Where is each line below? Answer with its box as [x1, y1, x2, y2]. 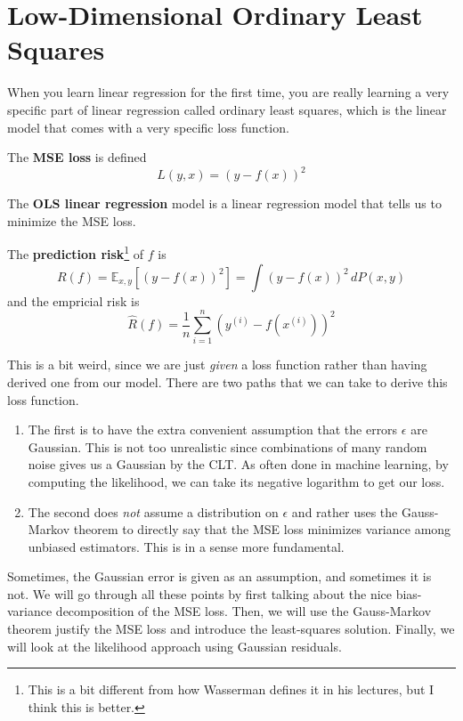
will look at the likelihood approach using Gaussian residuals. [7, 636, 342, 655]
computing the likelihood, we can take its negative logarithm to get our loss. [28, 472, 445, 490]
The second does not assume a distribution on [28, 502, 279, 521]
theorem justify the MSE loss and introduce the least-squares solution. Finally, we [7, 620, 455, 638]
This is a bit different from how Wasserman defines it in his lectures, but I [28, 680, 435, 699]
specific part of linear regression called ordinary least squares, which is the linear [7, 100, 447, 118]
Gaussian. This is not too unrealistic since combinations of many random [28, 437, 427, 456]
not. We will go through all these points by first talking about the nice [7, 584, 393, 603]
